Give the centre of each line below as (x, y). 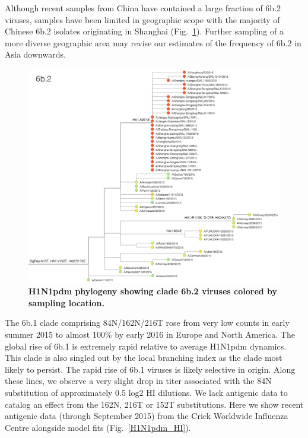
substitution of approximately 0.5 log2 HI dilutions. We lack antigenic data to (146, 392)
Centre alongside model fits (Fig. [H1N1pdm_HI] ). (98, 427)
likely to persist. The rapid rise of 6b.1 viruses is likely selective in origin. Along (150, 369)
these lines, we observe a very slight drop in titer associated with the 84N (138, 381)
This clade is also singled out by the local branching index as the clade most (144, 358)
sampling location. (66, 302)
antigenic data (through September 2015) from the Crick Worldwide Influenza (147, 416)
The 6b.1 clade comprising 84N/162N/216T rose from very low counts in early (147, 323)
